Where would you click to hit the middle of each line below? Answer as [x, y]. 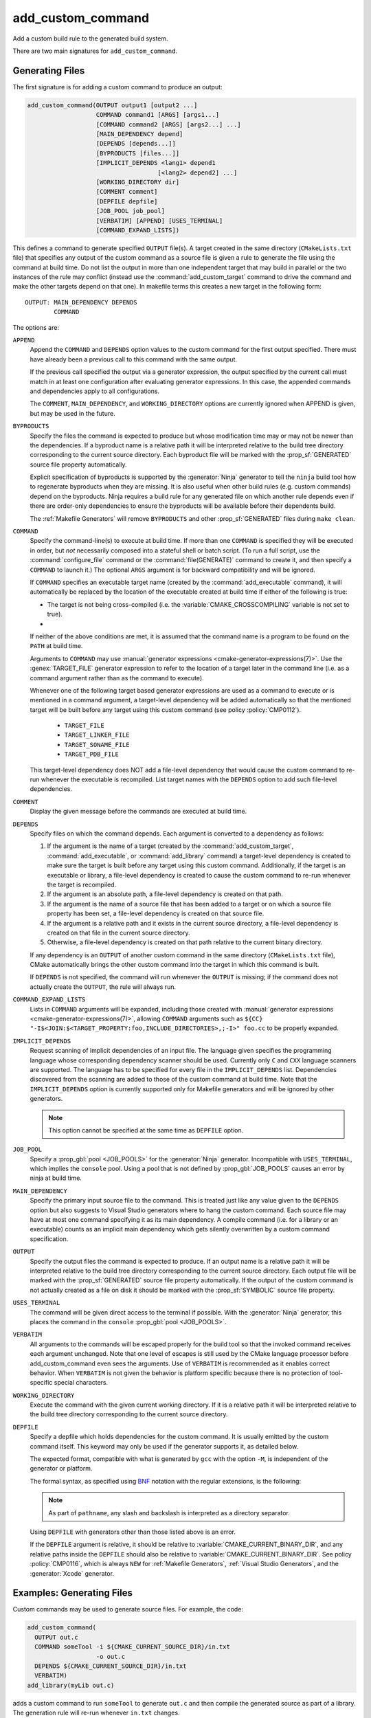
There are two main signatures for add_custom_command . [95, 51]
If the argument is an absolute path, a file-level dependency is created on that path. [165, 894]
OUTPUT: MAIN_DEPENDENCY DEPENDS [81, 302]
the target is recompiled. [82, 884]
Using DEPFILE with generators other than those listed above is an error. [133, 1532]
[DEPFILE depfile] [127, 201]
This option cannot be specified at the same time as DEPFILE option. [146, 1130]
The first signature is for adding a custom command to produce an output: [117, 87]
